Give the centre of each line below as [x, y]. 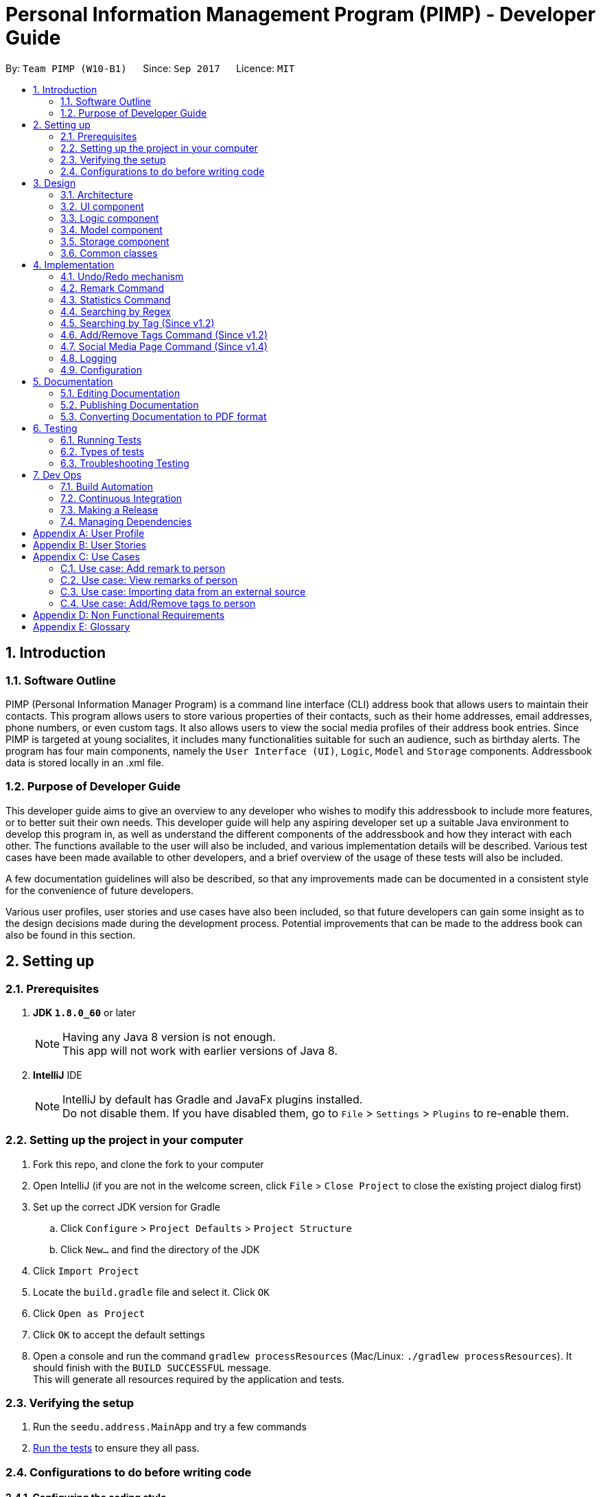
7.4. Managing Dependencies [126, 521]
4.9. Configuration [101, 369]
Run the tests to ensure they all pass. [116, 1448]
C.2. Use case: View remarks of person [149, 580]
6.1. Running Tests [101, 439]
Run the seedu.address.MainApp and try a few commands [170, 1427]
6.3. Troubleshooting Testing [125, 463]
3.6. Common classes [109, 253]
